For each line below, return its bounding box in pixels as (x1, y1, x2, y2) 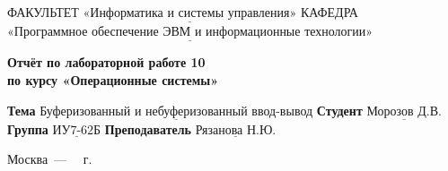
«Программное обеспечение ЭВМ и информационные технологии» (7, 26, 373, 39)
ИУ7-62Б (52, 124, 101, 137)
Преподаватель (104, 119, 192, 138)
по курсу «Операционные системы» (7, 71, 219, 90)
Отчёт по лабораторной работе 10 (7, 53, 206, 72)
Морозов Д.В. (366, 105, 442, 118)
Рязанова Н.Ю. (195, 124, 277, 137)
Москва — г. (7, 150, 92, 168)
